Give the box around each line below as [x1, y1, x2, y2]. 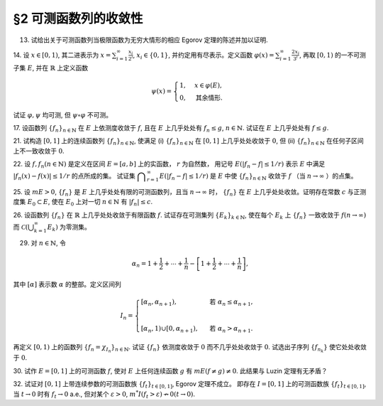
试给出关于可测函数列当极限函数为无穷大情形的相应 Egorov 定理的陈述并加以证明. [30, 36, 269, 44]
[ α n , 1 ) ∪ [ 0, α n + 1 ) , [140, 324, 198, 334]
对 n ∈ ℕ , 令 [30, 238, 67, 247]
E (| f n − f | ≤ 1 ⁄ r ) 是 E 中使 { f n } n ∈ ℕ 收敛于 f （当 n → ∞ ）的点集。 [159, 171, 357, 182]
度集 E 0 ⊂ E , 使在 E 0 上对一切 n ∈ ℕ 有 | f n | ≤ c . [13, 198, 153, 208]
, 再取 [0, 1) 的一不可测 [299, 50, 367, 59]
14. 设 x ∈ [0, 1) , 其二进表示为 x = [13, 50, 111, 59]
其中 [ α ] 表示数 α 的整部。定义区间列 [13, 279, 122, 288]
